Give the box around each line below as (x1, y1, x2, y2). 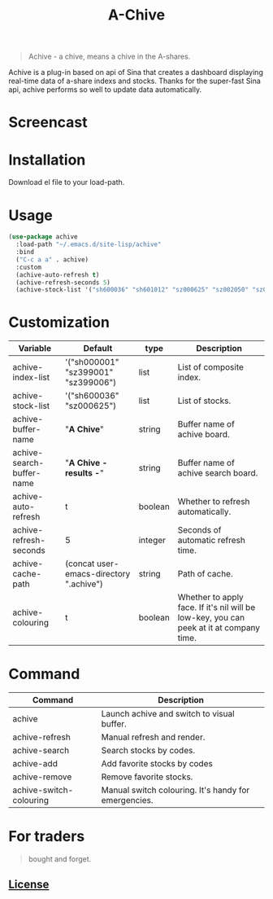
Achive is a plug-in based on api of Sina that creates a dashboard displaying (8, 68, 264, 77)
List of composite (177, 362, 244, 373)
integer (138, 535, 167, 546)
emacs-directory (64, 568, 131, 580)
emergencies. (101, 795, 154, 806)
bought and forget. (28, 854, 92, 864)
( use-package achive (8, 233, 79, 241)
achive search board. (177, 467, 258, 479)
